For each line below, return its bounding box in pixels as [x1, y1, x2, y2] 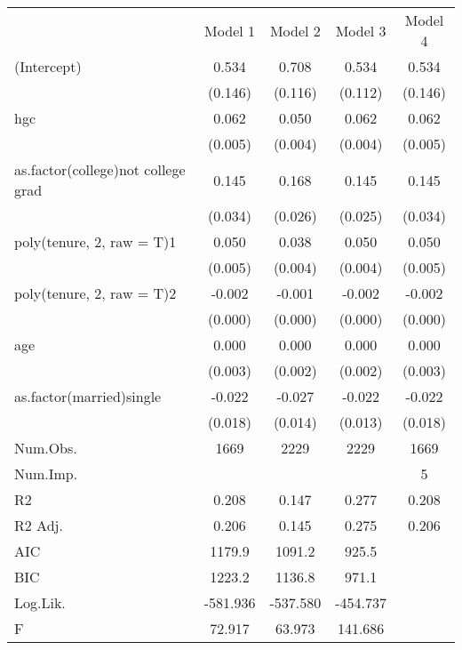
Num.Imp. [14, 463, 78, 484]
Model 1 [204, 20, 256, 41]
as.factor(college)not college [14, 159, 186, 180]
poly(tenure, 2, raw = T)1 [14, 231, 177, 252]
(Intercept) [14, 56, 82, 76]
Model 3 [335, 20, 386, 41]
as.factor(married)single [14, 386, 162, 406]
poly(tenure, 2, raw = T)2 [14, 283, 177, 303]
